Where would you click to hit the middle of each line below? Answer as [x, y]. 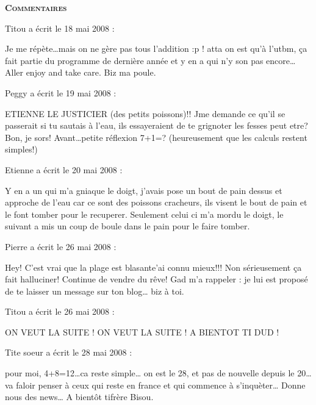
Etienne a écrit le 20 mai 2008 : [64, 169]
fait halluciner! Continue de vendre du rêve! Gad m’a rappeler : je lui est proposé [156, 279]
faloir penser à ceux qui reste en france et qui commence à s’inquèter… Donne [161, 385]
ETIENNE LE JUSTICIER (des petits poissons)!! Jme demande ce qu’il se [145, 113]
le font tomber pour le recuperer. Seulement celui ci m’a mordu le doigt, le [144, 214]
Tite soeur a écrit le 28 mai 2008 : [69, 352]
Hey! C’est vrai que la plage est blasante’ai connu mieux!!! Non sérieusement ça [153, 267]
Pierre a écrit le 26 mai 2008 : [61, 246]
